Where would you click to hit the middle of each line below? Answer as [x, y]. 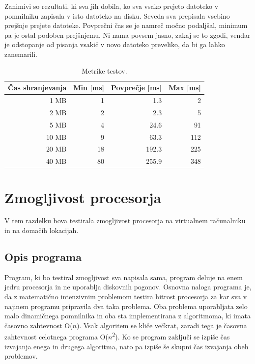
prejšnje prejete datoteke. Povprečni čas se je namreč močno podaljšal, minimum [126, 25]
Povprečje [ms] [137, 88]
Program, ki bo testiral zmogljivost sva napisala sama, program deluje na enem [124, 277]
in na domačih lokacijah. [42, 230]
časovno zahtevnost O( [39, 325]
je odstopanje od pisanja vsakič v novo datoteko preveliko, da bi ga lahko [115, 44]
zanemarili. [21, 54]
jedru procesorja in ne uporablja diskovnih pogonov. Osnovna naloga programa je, [128, 287]
